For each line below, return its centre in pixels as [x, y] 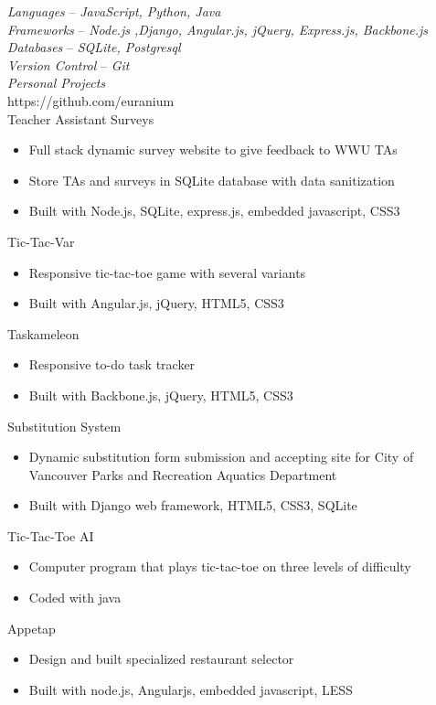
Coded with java [75, 598]
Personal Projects [57, 83]
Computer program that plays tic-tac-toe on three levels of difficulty [220, 566]
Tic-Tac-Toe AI [51, 535]
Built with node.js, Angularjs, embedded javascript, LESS [191, 689]
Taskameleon [43, 333]
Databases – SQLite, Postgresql [94, 47]
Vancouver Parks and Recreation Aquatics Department [183, 474]
